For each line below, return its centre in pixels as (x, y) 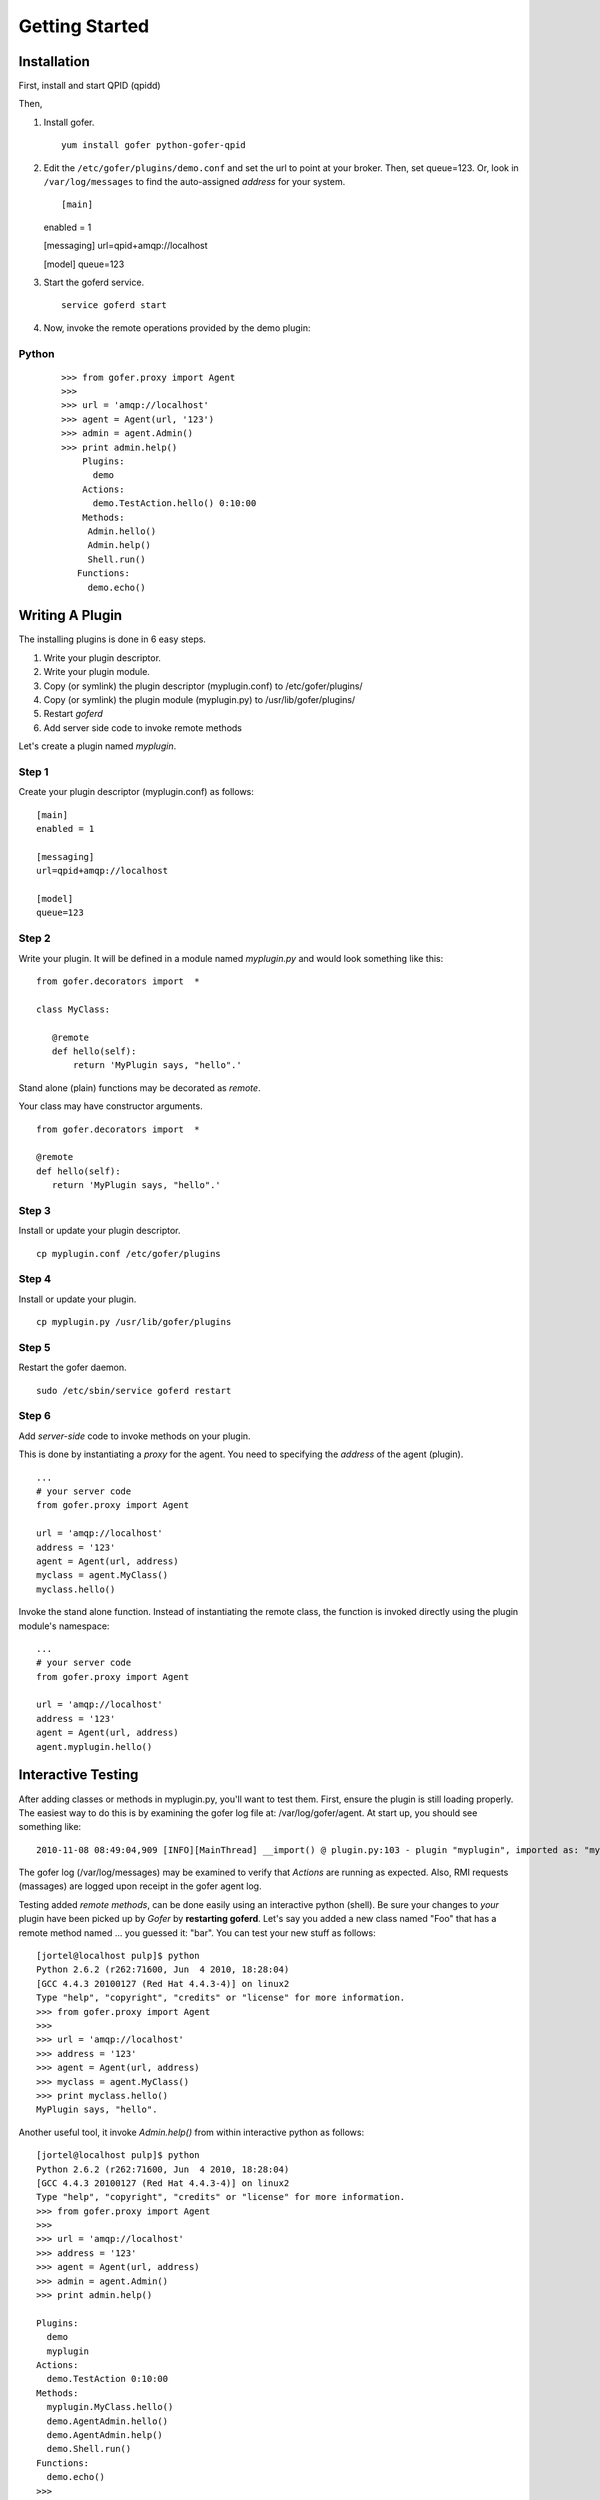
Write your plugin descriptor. (102, 657)
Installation (54, 61)
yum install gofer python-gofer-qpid (154, 145)
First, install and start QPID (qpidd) (89, 86)
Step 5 (34, 1347)
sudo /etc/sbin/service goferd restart (134, 1390)
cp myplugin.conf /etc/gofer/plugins (129, 1253)
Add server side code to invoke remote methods (142, 727)
